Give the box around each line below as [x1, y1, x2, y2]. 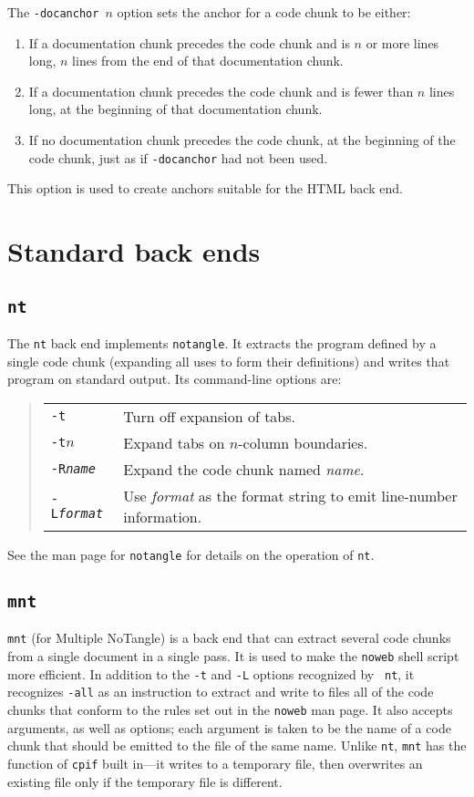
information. [123, 505, 202, 527]
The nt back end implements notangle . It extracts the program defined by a [7, 334, 437, 353]
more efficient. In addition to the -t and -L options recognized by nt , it [7, 664, 415, 683]
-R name [50, 461, 96, 477]
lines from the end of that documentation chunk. [72, 51, 344, 70]
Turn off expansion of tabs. [123, 405, 296, 427]
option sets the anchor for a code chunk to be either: [117, 3, 411, 21]
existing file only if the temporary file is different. [7, 771, 283, 791]
